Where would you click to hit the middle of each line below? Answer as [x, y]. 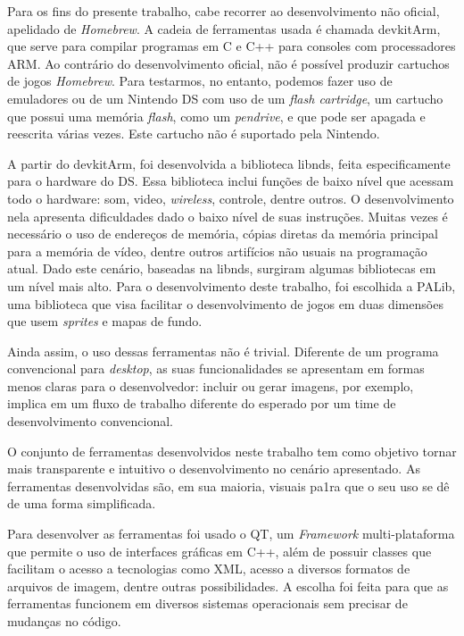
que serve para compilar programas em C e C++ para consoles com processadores [232, 46]
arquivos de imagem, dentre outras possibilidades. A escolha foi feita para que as [228, 586]
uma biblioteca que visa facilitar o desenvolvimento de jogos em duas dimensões [225, 303]
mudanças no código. [64, 621]
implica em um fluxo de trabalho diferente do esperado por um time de [202, 403]
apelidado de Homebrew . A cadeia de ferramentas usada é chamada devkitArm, [224, 28]
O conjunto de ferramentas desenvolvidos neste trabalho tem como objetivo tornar [232, 451]
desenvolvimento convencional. [90, 421]
